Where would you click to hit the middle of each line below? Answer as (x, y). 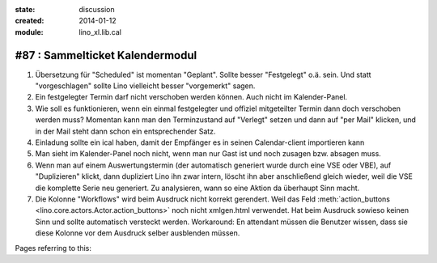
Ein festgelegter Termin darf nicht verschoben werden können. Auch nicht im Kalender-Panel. (191, 97)
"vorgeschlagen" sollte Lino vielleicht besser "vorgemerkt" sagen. (145, 86)
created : (30, 21)
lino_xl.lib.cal (100, 32)
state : (25, 9)
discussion (97, 9)
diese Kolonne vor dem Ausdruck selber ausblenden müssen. (138, 233)
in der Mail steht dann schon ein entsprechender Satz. (125, 131)
